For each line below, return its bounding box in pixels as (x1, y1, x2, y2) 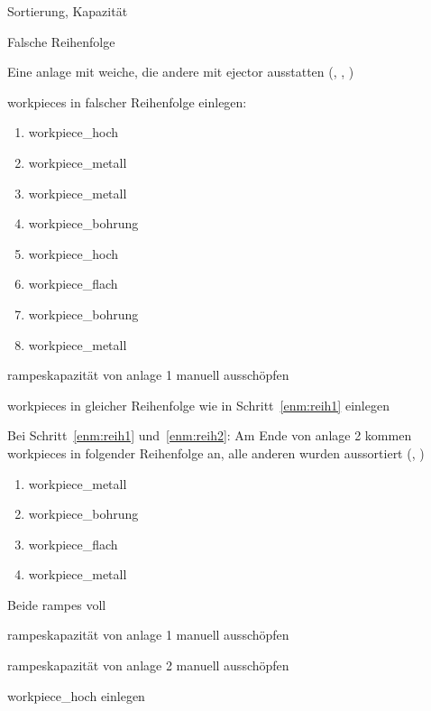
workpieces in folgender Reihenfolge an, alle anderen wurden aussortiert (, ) (7, 443, 425, 462)
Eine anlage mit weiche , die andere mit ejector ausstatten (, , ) (7, 62, 354, 81)
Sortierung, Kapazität (7, 2, 128, 20)
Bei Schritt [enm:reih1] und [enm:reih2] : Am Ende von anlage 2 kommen (7, 426, 412, 445)
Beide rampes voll (7, 595, 106, 614)
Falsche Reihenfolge (7, 32, 115, 51)
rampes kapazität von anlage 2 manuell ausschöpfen (7, 656, 289, 675)
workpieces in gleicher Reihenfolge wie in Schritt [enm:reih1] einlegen (7, 395, 390, 414)
